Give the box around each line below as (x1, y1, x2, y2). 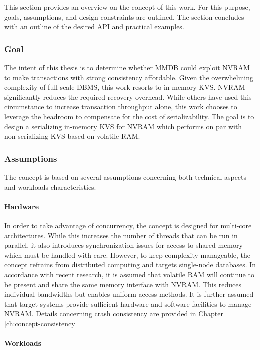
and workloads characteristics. (4, 181, 96, 192)
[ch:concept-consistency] (4, 318, 77, 328)
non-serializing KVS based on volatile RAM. (4, 131, 140, 141)
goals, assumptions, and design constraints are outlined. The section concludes (4, 11, 244, 22)
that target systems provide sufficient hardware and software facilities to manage (4, 298, 252, 309)
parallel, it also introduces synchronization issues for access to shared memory (4, 240, 243, 250)
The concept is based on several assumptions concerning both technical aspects (4, 171, 247, 182)
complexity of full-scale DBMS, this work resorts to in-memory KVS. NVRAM (4, 82, 245, 92)
